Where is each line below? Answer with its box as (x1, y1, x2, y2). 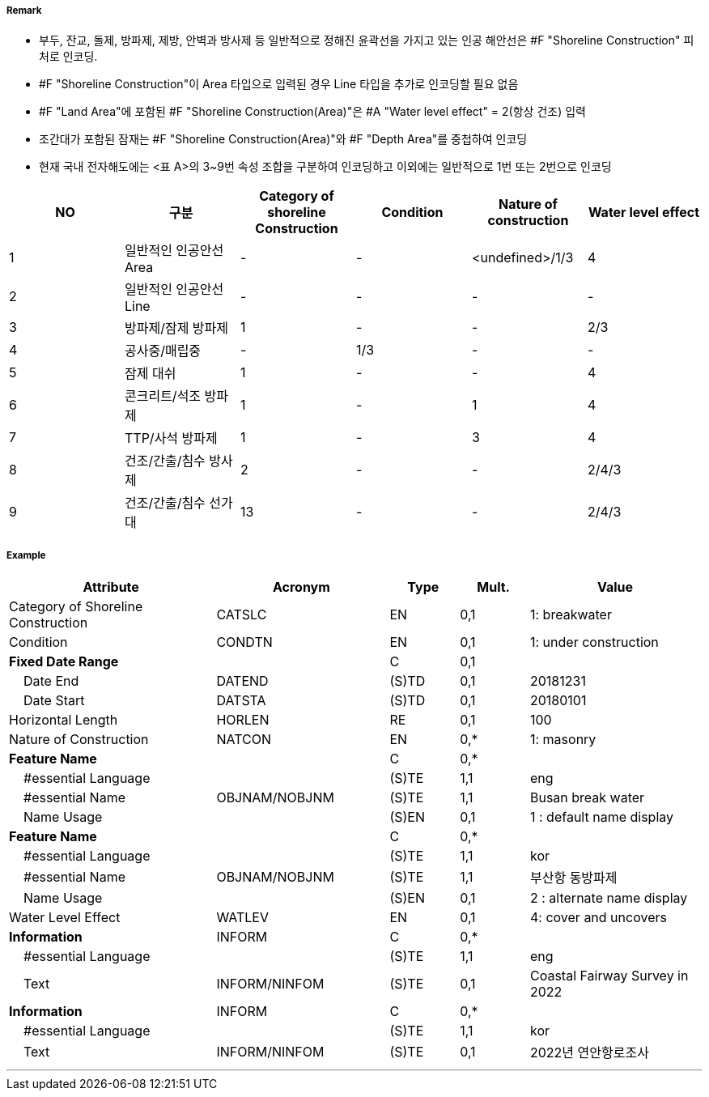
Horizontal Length (9, 712, 118, 729)
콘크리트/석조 (124, 388, 202, 405)
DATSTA (216, 692, 266, 709)
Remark (6, 5, 42, 16)
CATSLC (216, 606, 267, 623)
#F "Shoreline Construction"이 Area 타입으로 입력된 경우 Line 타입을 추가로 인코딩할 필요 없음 (39, 77, 519, 91)
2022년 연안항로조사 (529, 1044, 649, 1061)
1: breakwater (529, 606, 612, 623)
